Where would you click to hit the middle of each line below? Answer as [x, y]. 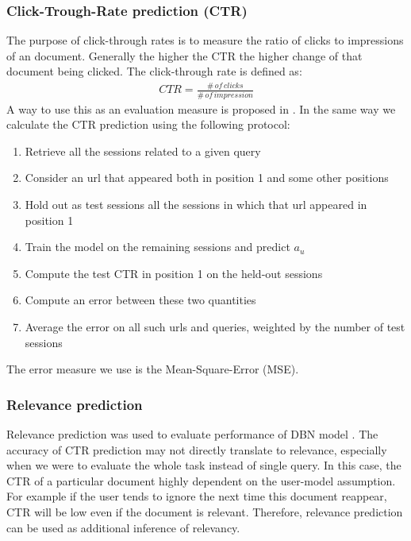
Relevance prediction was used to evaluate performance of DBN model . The [192, 434]
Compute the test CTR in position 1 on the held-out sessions [174, 273]
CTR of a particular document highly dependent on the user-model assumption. [201, 480]
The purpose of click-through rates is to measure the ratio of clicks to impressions [205, 40]
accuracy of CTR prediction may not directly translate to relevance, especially [197, 449]
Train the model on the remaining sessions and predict [157, 247]
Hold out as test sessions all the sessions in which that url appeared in [196, 205]
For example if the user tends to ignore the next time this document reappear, [197, 496]
